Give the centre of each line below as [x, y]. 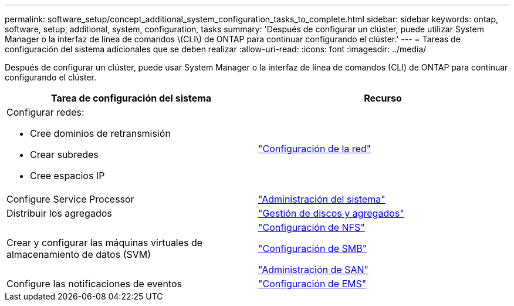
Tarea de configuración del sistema [131, 98]
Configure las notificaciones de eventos [94, 284]
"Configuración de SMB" [313, 248]
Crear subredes [64, 154]
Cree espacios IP [67, 176]
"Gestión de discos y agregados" [331, 213]
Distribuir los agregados [59, 213]
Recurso [383, 98]
